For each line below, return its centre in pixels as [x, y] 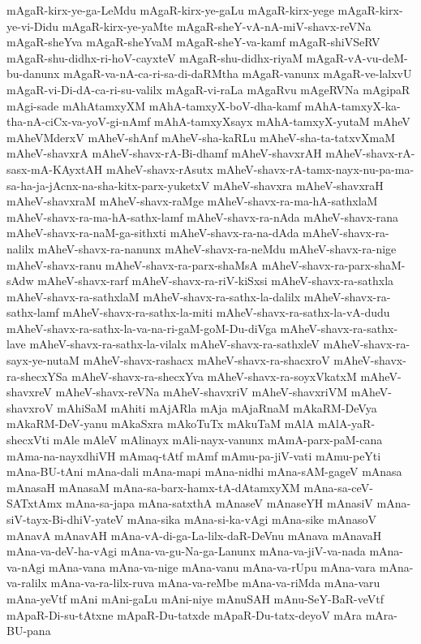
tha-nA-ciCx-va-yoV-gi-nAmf [79, 121]
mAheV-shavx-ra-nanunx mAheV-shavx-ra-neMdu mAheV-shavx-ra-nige [217, 248]
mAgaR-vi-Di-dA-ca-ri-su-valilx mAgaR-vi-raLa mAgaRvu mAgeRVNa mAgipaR [208, 89]
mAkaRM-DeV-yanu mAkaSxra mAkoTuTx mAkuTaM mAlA [161, 424]
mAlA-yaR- [346, 424]
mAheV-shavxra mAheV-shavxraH [298, 185]
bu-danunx [33, 73]
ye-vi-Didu [32, 26]
